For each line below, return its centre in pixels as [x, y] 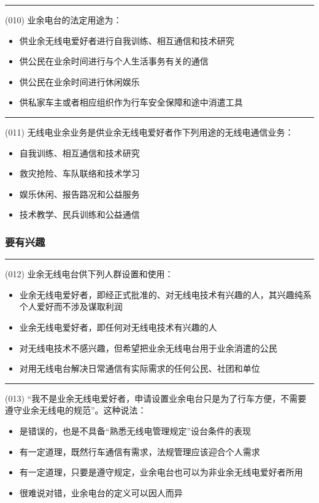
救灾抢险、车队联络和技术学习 [79, 173]
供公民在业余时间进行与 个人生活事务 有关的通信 [114, 61]
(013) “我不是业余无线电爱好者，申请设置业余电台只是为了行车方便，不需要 [156, 398]
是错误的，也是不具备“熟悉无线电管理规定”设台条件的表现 [135, 430]
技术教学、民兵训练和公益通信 [79, 214]
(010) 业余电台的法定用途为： [63, 20]
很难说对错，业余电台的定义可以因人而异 [101, 492]
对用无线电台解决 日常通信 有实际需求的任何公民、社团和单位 [140, 368]
